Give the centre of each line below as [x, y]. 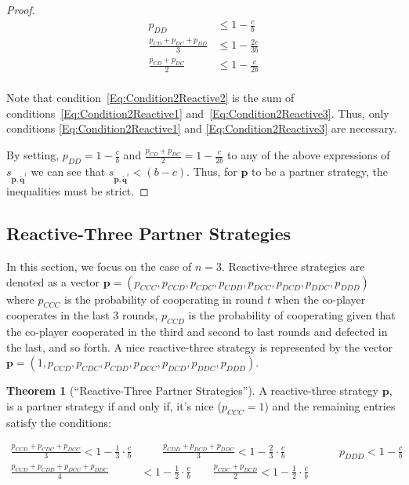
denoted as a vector [53, 281]
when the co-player [320, 299]
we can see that [68, 171]
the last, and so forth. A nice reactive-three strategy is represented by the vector [199, 346]
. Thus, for [212, 171]
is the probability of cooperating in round [164, 299]
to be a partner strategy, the [320, 171]
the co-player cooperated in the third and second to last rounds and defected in [197, 332]
